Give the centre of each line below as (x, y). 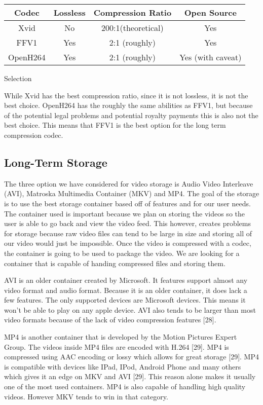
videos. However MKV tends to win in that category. (86, 396)
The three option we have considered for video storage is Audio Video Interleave (129, 183)
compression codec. (34, 135)
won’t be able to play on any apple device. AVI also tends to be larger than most (130, 309)
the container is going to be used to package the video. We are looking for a (122, 253)
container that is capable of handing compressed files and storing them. (115, 263)
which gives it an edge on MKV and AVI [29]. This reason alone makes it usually (130, 376)
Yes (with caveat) (211, 57)
